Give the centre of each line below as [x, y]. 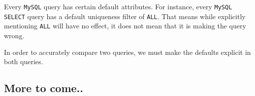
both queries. [24, 61]
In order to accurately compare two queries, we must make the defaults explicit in [127, 52]
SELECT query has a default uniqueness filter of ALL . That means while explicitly [125, 16]
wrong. [14, 35]
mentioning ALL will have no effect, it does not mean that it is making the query [125, 26]
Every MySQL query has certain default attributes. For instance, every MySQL [118, 6]
